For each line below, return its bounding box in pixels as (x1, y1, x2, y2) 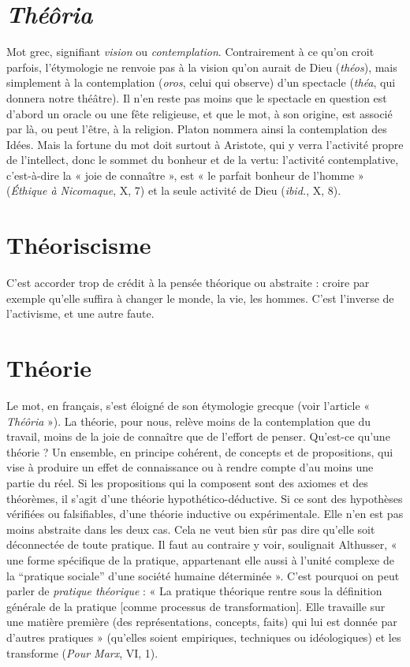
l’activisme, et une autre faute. (6, 305, 155, 322)
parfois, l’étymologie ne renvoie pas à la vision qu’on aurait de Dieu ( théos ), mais (6, 58, 397, 75)
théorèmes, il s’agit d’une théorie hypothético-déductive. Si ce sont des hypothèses (6, 490, 403, 506)
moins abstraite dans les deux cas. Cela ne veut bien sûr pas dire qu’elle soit (6, 520, 375, 537)
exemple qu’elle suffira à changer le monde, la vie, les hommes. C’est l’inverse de (6, 289, 394, 306)
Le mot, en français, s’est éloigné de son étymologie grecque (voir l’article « (6, 397, 371, 414)
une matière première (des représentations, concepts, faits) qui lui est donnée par (6, 613, 397, 630)
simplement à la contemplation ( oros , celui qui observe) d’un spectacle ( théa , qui (6, 74, 396, 91)
